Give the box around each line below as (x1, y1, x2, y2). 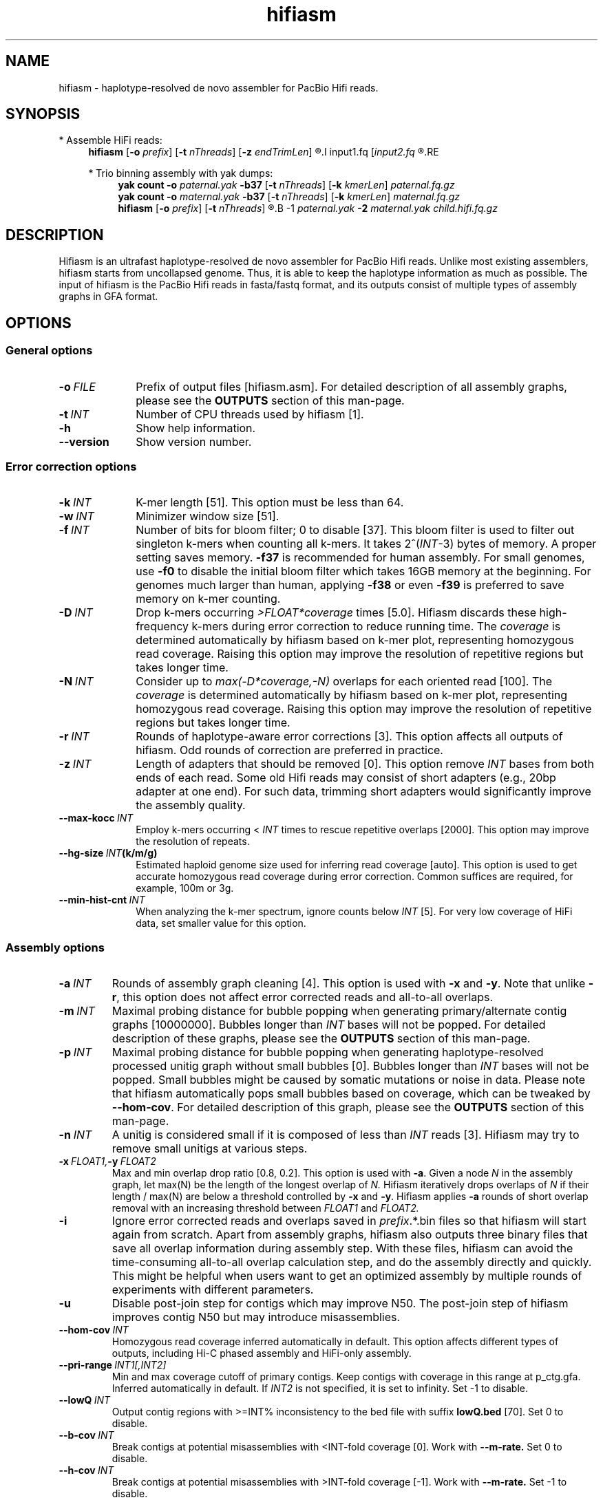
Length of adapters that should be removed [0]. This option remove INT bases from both (136, 757, 594, 771)
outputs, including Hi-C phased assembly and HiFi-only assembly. (112, 1347, 412, 1359)
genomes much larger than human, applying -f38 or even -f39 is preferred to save (136, 578, 564, 592)
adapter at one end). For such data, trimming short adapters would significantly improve (136, 784, 591, 799)
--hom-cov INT (59, 1324, 129, 1336)
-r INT (59, 729, 89, 744)
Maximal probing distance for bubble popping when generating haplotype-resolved (112, 1045, 544, 1059)
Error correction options (6, 459, 137, 473)
